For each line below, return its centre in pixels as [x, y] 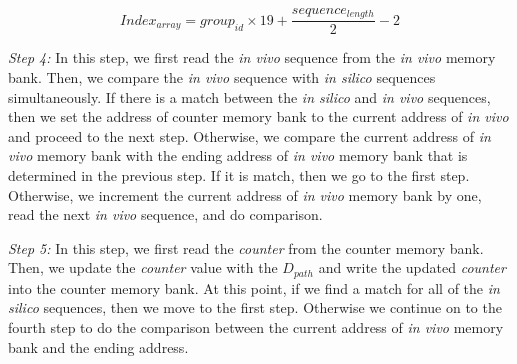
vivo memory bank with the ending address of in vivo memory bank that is [238, 155]
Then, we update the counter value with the [143, 267]
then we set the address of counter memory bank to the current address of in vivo [258, 116]
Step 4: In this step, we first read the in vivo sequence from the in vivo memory [252, 57]
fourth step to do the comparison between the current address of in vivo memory [256, 327]
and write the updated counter [412, 267]
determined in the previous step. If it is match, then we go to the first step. [239, 175]
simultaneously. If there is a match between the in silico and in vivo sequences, [249, 96]
